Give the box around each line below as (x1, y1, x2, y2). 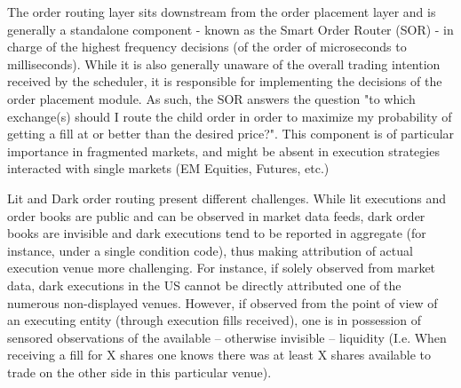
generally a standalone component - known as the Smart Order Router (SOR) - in (7, 20, 454, 38)
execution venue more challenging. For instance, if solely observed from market (7, 258, 436, 277)
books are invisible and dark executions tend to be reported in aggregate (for (7, 224, 426, 242)
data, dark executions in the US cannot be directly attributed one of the (7, 275, 401, 294)
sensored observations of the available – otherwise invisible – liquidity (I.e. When (7, 328, 447, 346)
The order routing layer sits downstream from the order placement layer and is (7, 3, 436, 20)
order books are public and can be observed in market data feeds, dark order (7, 206, 425, 225)
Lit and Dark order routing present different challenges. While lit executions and (7, 188, 446, 207)
